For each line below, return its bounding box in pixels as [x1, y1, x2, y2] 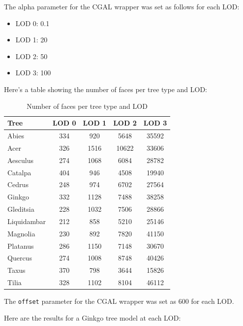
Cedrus [7, 179, 29, 190]
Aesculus [7, 155, 34, 165]
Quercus [7, 253, 32, 263]
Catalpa [7, 167, 31, 177]
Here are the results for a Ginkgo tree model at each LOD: [4, 312, 181, 323]
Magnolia [7, 228, 35, 238]
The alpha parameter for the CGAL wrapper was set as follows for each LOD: [4, 1, 240, 11]
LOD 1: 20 [15, 34, 48, 45]
